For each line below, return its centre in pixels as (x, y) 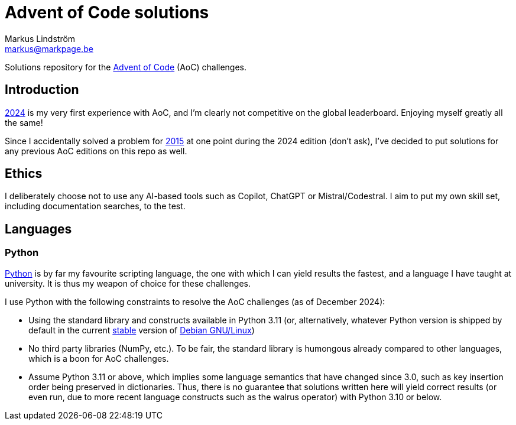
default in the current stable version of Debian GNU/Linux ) (142, 330)
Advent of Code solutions (107, 12)
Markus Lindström (40, 38)
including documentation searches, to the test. (95, 206)
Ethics (24, 174)
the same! (24, 122)
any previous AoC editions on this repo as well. (96, 151)
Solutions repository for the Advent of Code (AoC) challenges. (126, 67)
